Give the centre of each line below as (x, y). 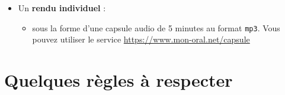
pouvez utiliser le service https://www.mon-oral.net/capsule (141, 39)
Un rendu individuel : (62, 8)
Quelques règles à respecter (119, 80)
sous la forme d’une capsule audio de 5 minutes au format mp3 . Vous (156, 27)
